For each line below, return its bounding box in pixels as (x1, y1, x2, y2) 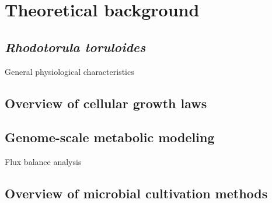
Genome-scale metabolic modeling (5, 128, 215, 146)
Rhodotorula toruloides (5, 37, 146, 56)
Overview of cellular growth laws (5, 94, 207, 112)
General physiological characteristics (5, 65, 134, 77)
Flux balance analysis (5, 156, 82, 168)
